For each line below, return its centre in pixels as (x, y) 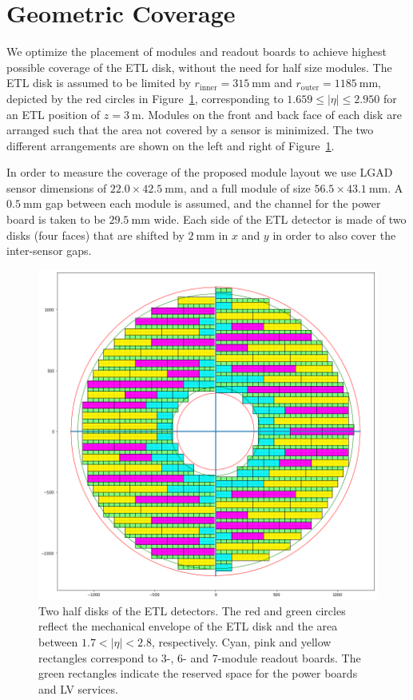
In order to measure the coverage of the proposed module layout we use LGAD (200, 172)
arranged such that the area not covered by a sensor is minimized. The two (190, 130)
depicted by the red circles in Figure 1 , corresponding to (145, 98)
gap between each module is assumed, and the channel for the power (213, 203)
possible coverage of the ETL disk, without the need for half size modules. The (199, 67)
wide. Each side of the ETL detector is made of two (280, 219)
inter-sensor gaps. (49, 251)
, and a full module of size (247, 187)
